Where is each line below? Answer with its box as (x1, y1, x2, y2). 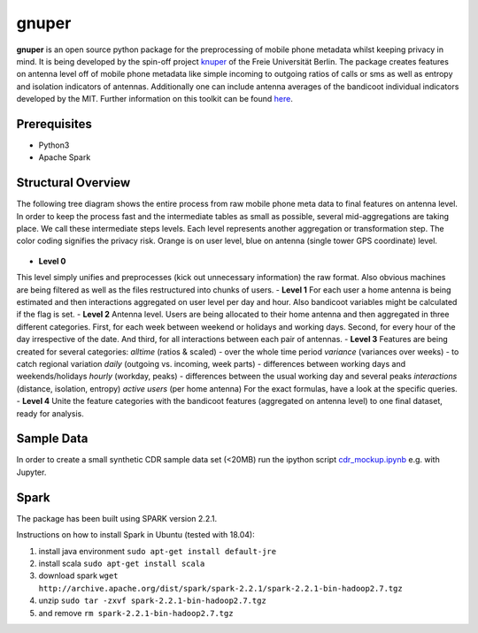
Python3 (38, 140, 70, 150)
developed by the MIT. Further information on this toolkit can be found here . (16, 94, 294, 104)
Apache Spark (38, 152, 91, 163)
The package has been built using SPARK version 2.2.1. (16, 513, 217, 523)
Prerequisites (16, 116, 92, 132)
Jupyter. (16, 467, 47, 477)
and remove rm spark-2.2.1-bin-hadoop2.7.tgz (38, 607, 234, 618)
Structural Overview (16, 175, 131, 190)
